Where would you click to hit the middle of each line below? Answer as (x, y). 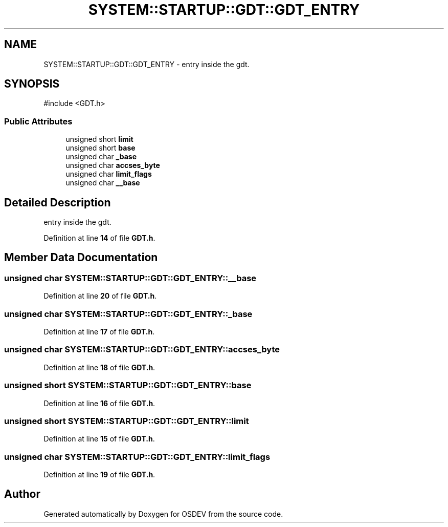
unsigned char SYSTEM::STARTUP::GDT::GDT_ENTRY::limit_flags (137, 457)
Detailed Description (58, 202)
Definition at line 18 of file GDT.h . (99, 367)
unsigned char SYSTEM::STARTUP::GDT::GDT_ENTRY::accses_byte (142, 350)
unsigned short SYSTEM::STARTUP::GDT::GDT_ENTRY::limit (127, 421)
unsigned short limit (99, 139)
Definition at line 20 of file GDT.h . (100, 296)
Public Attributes (38, 121)
